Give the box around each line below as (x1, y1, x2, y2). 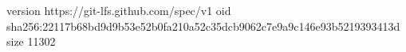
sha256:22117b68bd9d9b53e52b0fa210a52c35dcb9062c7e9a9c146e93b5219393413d (6, 17, 400, 34)
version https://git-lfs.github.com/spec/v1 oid (6, 2, 231, 18)
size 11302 (6, 33, 56, 50)
